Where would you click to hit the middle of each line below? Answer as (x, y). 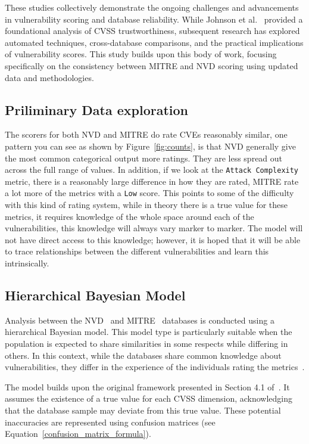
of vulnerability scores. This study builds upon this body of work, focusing (141, 54)
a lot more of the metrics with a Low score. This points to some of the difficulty (149, 193)
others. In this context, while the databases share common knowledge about (143, 355)
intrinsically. (27, 263)
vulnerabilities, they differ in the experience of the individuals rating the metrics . (155, 367)
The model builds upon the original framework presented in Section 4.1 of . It (147, 386)
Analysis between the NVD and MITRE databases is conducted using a (140, 320)
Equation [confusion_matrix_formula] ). (78, 434)
